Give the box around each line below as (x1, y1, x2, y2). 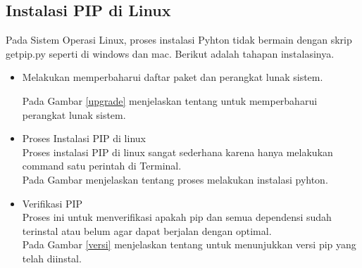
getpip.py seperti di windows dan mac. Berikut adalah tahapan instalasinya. (6, 46, 335, 60)
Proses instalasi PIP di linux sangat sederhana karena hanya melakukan (22, 144, 333, 159)
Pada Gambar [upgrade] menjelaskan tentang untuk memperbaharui (22, 93, 318, 108)
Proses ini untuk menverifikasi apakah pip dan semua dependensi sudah (22, 210, 332, 224)
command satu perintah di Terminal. (22, 158, 182, 173)
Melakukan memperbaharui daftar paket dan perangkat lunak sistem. (22, 70, 323, 84)
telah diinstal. (22, 250, 82, 265)
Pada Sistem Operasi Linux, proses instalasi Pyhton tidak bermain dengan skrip (6, 32, 352, 47)
